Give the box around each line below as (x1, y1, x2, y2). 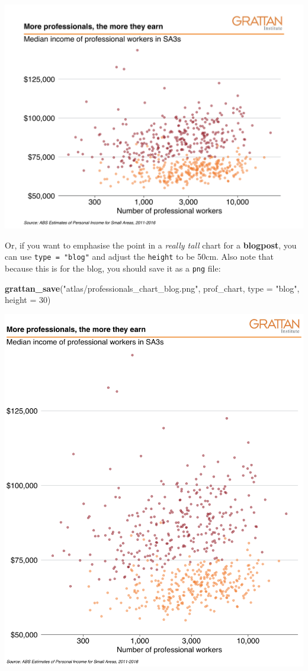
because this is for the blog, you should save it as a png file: (5, 262, 221, 274)
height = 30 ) (5, 293, 51, 306)
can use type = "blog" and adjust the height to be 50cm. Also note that (5, 250, 274, 263)
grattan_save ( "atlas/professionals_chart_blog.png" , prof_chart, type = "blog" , (5, 282, 300, 294)
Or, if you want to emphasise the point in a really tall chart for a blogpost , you (5, 238, 297, 251)
